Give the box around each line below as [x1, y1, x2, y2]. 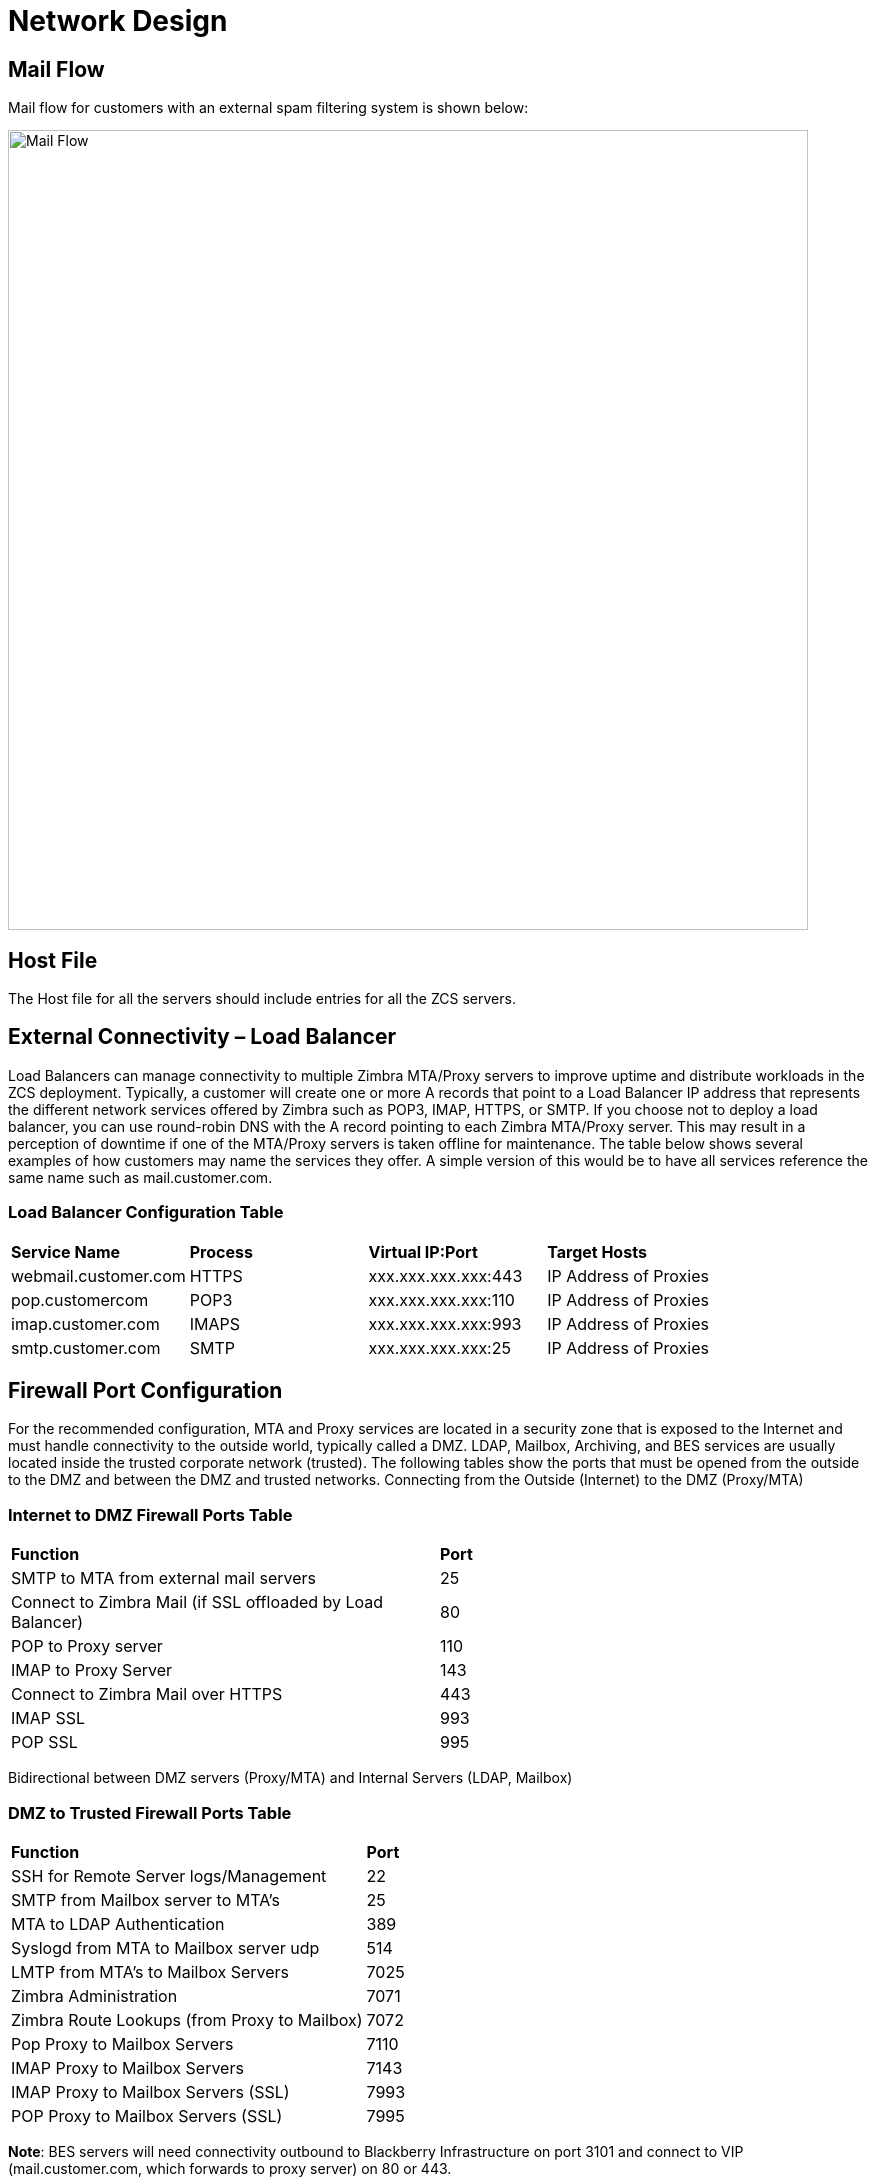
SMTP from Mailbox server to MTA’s [11, 1889, 280, 1910]
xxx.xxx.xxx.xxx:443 [368, 1265, 523, 1286]
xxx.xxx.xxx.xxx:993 [368, 1313, 522, 1334]
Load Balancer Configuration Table [8, 1202, 284, 1223]
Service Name [11, 1241, 121, 1262]
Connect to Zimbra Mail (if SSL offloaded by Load [11, 1592, 384, 1613]
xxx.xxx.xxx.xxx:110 [368, 1289, 515, 1310]
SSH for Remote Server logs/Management [11, 1865, 327, 1886]
